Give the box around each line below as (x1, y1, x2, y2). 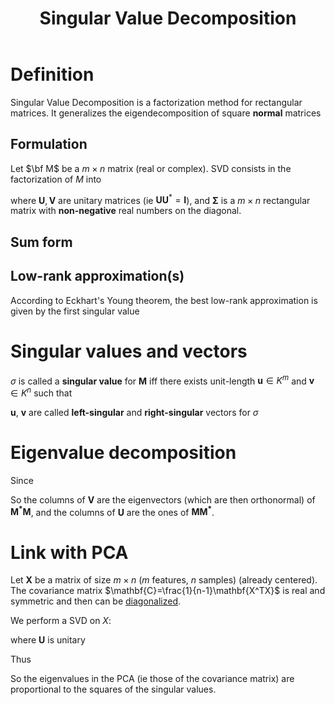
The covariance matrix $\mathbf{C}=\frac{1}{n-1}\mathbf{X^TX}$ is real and (10, 585, 326, 597)
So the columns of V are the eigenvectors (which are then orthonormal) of (10, 493, 316, 506)
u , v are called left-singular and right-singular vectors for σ (10, 406, 259, 418)
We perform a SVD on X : (10, 615, 112, 627)
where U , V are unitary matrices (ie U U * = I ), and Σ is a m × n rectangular (10, 192, 311, 206)
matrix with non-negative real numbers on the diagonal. (10, 205, 242, 217)
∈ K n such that (10, 385, 73, 399)
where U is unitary (10, 634, 86, 646)
